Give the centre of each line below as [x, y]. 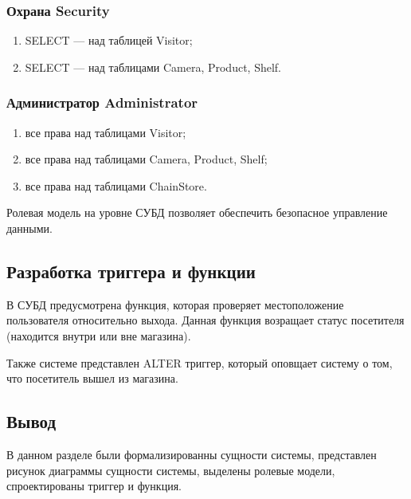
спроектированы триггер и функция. [94, 486]
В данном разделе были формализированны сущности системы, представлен [192, 454]
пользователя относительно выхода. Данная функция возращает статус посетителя [205, 320]
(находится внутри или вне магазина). [99, 335]
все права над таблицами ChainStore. [116, 185]
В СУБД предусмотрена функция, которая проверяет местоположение [175, 304]
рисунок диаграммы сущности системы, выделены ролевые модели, [171, 470]
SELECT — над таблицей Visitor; [109, 40]
